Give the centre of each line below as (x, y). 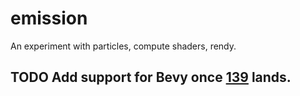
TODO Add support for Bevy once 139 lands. (151, 77)
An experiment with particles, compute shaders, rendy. (123, 46)
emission (49, 18)
